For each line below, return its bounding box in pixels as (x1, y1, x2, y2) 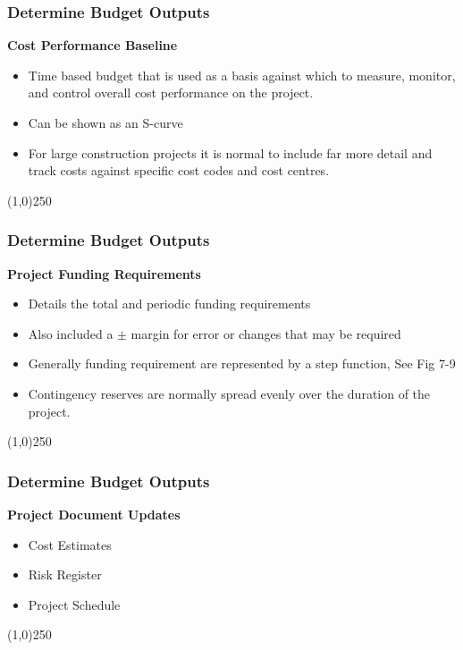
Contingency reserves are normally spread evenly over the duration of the (28, 384, 431, 402)
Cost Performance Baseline (7, 36, 178, 55)
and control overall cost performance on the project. (28, 83, 314, 102)
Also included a (28, 324, 114, 342)
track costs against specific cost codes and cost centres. (28, 161, 330, 180)
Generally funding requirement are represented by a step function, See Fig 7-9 (28, 354, 456, 373)
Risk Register (28, 565, 102, 584)
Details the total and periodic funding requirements (28, 294, 311, 313)
